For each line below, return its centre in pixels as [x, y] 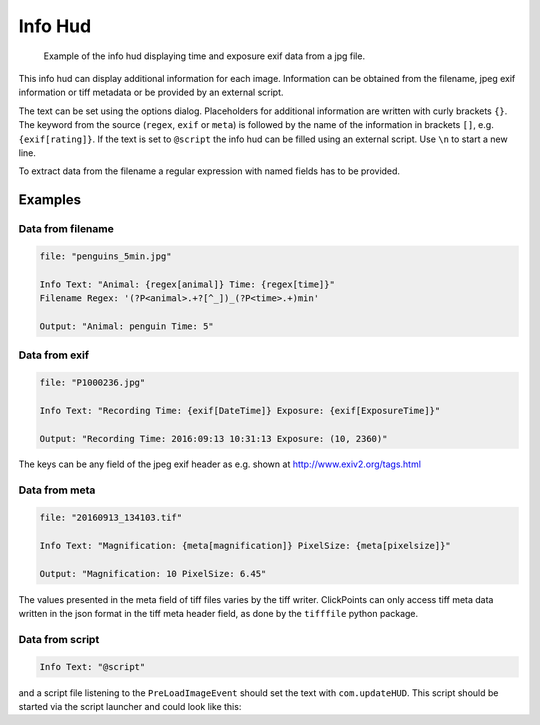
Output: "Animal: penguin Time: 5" [126, 326]
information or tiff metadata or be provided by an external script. [151, 92]
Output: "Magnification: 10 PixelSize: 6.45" [153, 573]
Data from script [59, 639]
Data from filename [66, 229]
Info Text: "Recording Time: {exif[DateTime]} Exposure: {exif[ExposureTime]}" [240, 410]
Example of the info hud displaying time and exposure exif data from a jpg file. [204, 56]
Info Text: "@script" [92, 666]
